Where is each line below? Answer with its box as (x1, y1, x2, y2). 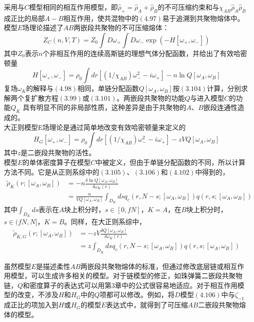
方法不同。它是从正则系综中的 (4, 166, 99, 177)
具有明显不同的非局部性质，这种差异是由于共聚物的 (22, 102, 186, 112)
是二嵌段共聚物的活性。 (20, 147, 96, 158)
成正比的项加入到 (4, 300, 58, 310)
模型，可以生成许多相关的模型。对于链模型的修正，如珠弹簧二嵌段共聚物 (10, 270, 242, 281)
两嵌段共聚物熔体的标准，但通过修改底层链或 (80, 261, 224, 271)
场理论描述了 (22, 22, 64, 33)
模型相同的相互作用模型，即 (29, 2, 118, 12)
